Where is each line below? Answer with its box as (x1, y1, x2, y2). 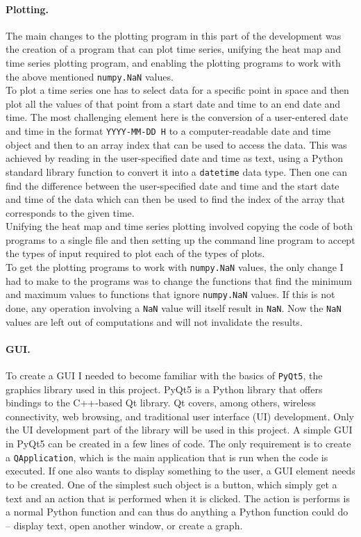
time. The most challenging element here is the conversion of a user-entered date (6, 110, 349, 124)
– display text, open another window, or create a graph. (6, 518, 243, 532)
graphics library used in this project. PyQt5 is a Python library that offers (6, 381, 323, 396)
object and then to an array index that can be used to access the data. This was (6, 137, 347, 151)
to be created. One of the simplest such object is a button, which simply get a (6, 477, 337, 491)
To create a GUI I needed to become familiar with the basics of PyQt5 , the (6, 368, 323, 383)
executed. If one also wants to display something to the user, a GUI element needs (6, 463, 355, 478)
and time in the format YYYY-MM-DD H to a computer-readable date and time (6, 124, 331, 138)
